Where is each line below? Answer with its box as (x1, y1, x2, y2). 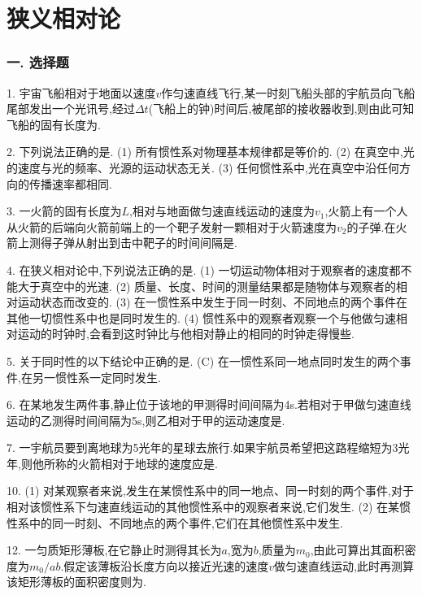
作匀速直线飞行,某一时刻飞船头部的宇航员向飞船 (161, 84, 415, 101)
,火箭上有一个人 (324, 202, 408, 219)
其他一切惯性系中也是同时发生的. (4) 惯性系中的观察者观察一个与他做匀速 (7, 309, 397, 326)
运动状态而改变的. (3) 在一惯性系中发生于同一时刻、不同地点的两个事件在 (17, 293, 408, 311)
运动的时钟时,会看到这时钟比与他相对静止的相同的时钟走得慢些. (17, 325, 355, 342)
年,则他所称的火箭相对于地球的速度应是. (7, 454, 218, 471)
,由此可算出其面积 (310, 541, 405, 558)
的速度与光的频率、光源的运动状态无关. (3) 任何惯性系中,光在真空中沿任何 (7, 159, 399, 176)
